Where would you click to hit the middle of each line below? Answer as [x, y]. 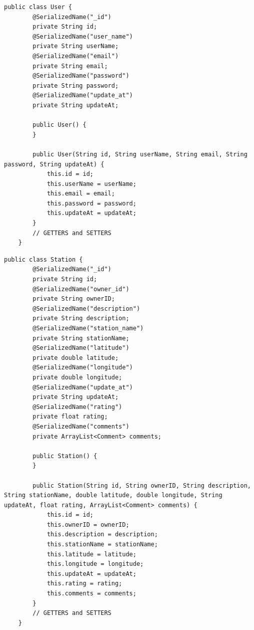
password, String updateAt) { [54, 164]
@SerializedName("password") [81, 76]
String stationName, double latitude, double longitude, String [113, 495]
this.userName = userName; [91, 184]
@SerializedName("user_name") [83, 36]
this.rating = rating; [84, 584]
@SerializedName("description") [86, 308]
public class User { [38, 7]
